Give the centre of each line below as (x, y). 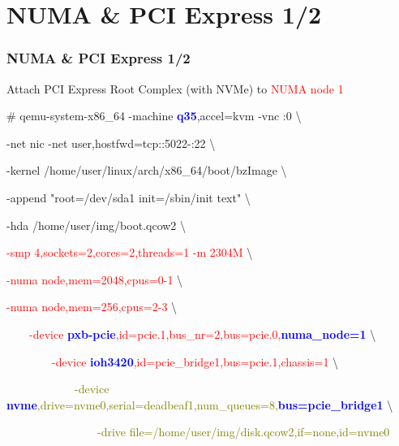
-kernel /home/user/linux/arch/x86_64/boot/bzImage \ (147, 170)
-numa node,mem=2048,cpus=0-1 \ (95, 279)
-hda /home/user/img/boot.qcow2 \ (97, 225)
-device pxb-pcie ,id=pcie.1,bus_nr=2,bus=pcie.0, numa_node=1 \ (202, 333)
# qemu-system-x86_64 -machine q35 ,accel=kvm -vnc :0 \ (154, 116)
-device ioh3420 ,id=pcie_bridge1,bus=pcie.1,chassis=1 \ (195, 361)
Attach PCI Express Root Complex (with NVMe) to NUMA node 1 (175, 88)
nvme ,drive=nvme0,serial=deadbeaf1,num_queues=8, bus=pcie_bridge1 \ (200, 404)
